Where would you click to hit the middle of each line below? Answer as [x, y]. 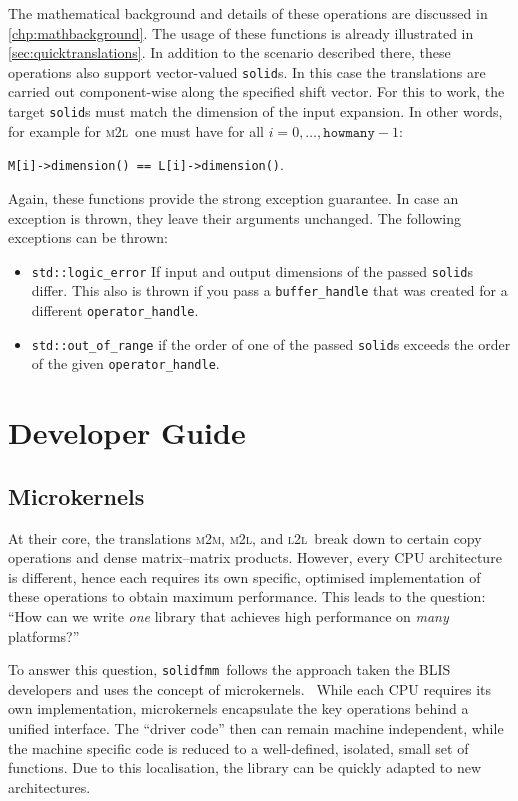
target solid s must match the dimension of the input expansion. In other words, [255, 111]
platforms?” [44, 635]
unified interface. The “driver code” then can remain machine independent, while [256, 727]
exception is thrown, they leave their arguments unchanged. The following [234, 217]
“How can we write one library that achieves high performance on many [228, 615]
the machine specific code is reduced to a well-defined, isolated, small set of [238, 747]
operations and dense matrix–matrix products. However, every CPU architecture [255, 557]
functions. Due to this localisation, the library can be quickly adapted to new [245, 767]
